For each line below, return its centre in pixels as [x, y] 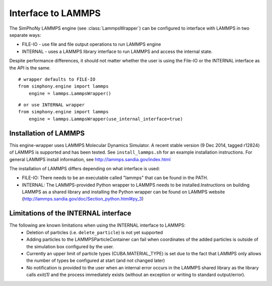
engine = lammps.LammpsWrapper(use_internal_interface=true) [106, 119]
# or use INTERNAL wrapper [52, 105]
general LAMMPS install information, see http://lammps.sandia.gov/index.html [90, 159]
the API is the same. [30, 67]
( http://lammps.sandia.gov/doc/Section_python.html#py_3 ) [83, 199]
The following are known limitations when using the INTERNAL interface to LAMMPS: [97, 225]
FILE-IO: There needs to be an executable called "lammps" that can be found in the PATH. [115, 178]
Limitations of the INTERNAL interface [70, 213]
